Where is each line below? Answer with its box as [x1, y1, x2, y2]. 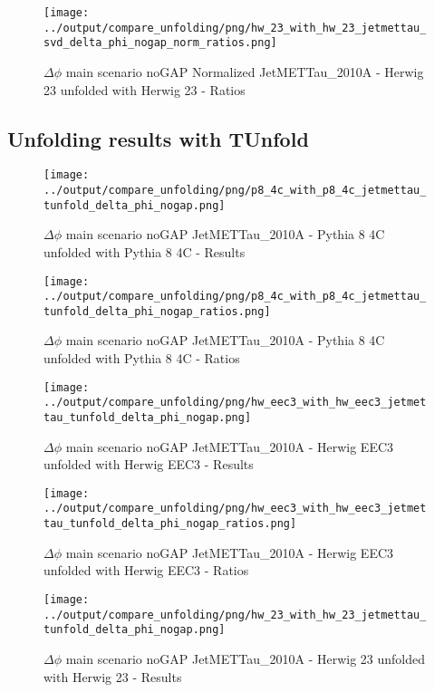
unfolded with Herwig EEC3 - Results [43, 455, 254, 474]
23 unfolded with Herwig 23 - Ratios [43, 80, 246, 99]
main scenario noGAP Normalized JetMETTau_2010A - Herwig [65, 62, 424, 81]
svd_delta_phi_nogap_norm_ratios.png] [43, 36, 277, 50]
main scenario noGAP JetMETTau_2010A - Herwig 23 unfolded [65, 649, 426, 668]
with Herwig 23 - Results [43, 667, 182, 686]
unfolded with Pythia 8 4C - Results [43, 242, 246, 261]
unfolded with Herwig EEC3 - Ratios [43, 561, 249, 580]
